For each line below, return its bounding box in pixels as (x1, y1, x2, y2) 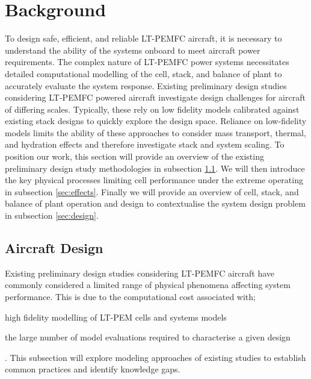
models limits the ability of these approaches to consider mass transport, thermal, (5, 126, 306, 139)
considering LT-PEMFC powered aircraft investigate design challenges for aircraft (5, 91, 306, 104)
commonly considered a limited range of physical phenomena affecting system (5, 278, 291, 291)
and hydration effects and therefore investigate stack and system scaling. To (5, 138, 285, 151)
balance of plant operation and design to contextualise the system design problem (5, 197, 306, 210)
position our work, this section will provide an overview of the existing (5, 150, 264, 163)
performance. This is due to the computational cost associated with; (5, 290, 256, 303)
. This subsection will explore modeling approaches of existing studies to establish (5, 351, 306, 363)
